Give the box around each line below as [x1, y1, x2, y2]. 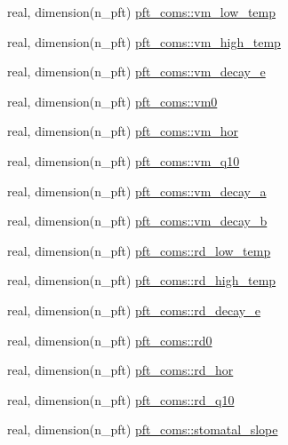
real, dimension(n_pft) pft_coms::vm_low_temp [7, 3, 276, 20]
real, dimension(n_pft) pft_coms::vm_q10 [7, 151, 240, 170]
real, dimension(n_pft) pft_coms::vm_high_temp [7, 32, 281, 51]
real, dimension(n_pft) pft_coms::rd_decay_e [7, 300, 260, 319]
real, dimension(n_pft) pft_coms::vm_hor [7, 122, 239, 140]
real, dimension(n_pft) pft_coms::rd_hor [7, 361, 234, 379]
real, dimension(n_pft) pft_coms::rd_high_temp [7, 271, 276, 290]
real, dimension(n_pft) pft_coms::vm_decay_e [7, 62, 266, 81]
